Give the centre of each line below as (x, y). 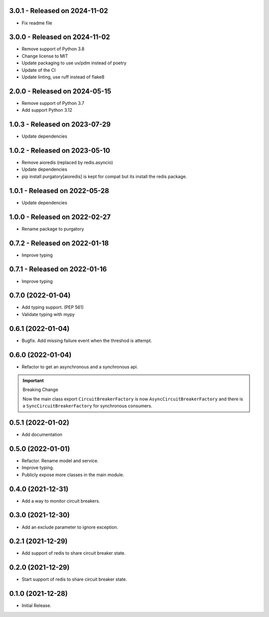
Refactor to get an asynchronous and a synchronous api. (80, 366)
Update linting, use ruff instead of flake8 (63, 77)
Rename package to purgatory (53, 229)
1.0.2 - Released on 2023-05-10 (60, 151)
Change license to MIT (45, 56)
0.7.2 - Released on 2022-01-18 (59, 243)
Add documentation (42, 435)
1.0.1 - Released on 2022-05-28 (59, 190)
